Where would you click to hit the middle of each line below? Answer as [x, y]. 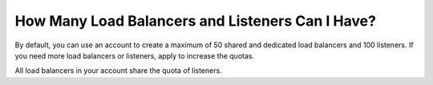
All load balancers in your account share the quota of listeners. [118, 71]
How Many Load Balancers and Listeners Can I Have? [196, 21]
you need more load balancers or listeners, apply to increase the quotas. [135, 55]
